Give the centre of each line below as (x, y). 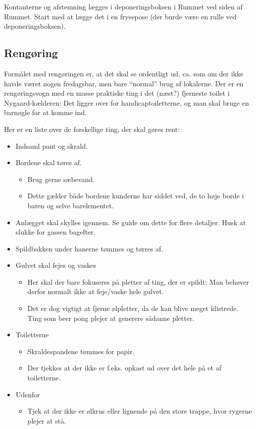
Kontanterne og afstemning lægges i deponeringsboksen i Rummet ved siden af (123, 6)
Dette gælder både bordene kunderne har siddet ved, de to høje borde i (136, 196)
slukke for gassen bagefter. (55, 232)
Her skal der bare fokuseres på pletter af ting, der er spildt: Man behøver (138, 281)
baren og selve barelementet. (71, 205)
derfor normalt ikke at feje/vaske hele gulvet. (96, 291)
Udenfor (28, 394)
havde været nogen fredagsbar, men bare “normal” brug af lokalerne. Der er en (124, 83)
